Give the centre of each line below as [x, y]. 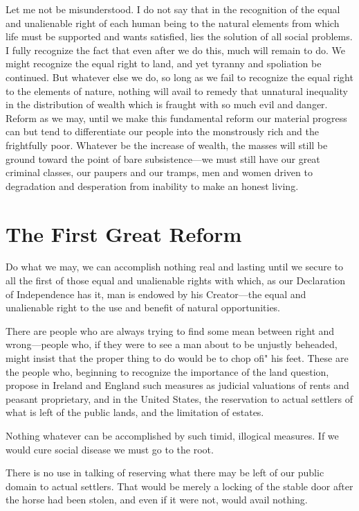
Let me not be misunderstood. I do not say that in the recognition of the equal [173, 9]
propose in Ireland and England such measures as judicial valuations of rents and [177, 385]
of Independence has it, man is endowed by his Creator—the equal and [156, 294]
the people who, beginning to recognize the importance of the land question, [167, 371]
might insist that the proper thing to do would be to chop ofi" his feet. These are [177, 358]
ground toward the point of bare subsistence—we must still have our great [163, 158]
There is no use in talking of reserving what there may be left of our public [165, 473]
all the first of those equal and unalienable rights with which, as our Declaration [176, 280]
